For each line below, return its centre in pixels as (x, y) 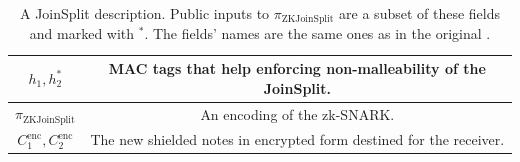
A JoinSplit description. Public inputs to (144, 13)
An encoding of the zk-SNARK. (297, 113)
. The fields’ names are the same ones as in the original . (317, 33)
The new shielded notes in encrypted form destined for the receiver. (297, 139)
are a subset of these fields (420, 13)
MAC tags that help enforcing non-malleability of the (297, 68)
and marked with (82, 33)
